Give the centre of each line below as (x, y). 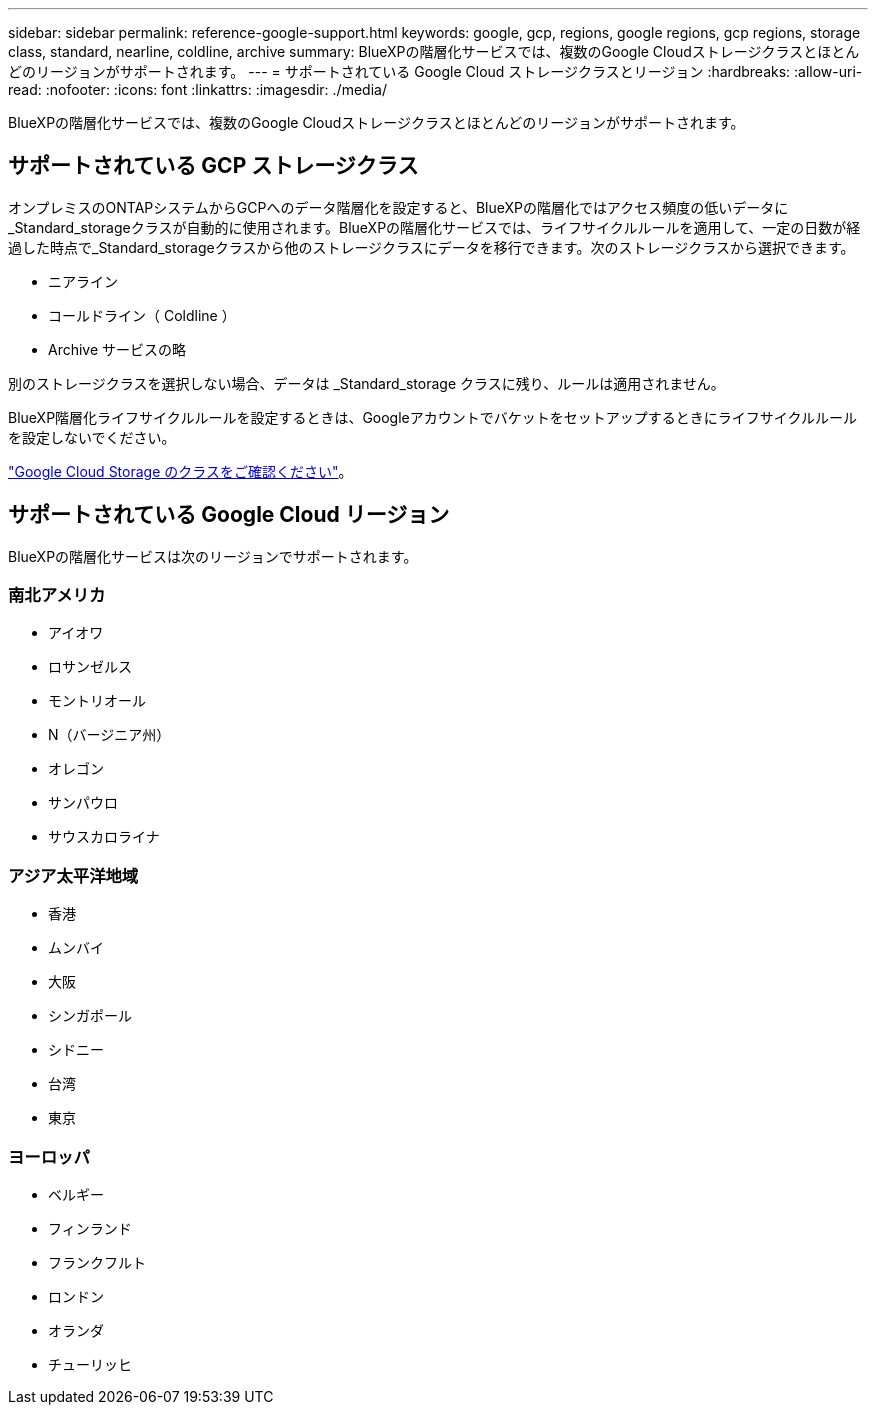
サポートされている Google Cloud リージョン (229, 515)
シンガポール (90, 1016)
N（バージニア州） (109, 735)
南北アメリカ (57, 595)
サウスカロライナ (104, 837)
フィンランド (90, 1228)
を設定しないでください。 (92, 437)
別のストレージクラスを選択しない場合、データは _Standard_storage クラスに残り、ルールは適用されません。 (366, 383)
